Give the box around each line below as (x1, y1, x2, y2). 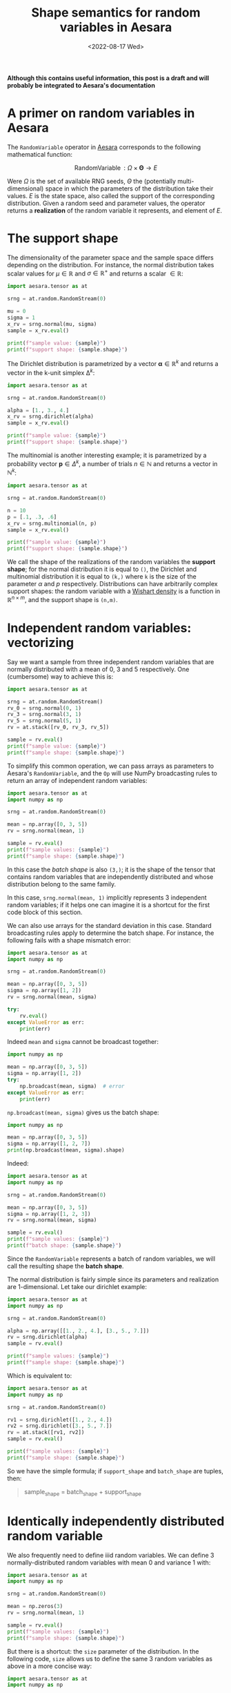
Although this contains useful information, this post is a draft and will (7, 74, 210, 82)
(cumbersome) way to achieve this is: (7, 672, 114, 681)
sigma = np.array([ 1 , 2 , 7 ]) (7, 1141, 91, 1148)
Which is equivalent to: (7, 1371, 72, 1380)
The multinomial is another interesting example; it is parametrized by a (7, 451, 207, 459)
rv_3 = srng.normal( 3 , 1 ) (7, 711, 81, 718)
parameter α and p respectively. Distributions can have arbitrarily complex (7, 580, 219, 588)
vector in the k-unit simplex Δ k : (7, 367, 95, 377)
